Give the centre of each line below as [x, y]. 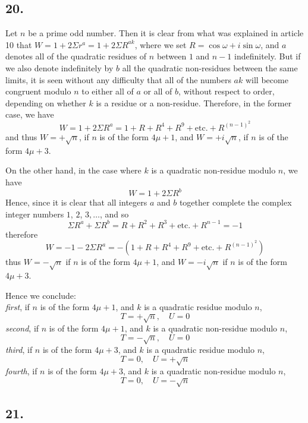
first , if [18, 307]
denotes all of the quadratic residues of [76, 56]
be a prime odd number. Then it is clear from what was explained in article [166, 33]
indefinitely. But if [268, 56]
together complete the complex [235, 202]
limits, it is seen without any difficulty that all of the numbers [118, 79]
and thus [21, 136]
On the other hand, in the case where [73, 170]
